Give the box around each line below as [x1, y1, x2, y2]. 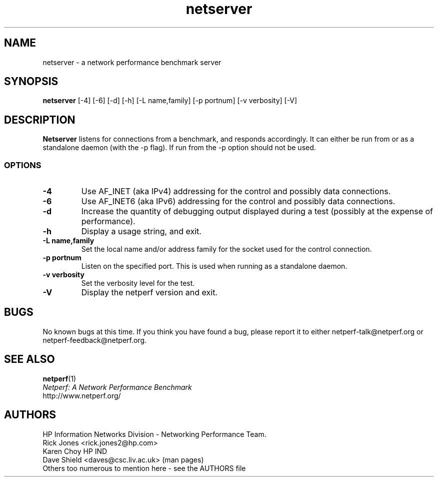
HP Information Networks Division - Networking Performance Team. [42, 429, 266, 438]
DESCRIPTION [4, 113, 75, 126]
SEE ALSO [4, 353, 55, 366]
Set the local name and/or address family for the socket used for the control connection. [81, 245, 372, 254]
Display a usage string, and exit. [81, 226, 201, 237]
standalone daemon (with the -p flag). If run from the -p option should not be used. [42, 143, 316, 152]
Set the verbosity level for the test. [81, 279, 195, 288]
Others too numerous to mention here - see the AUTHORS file [42, 463, 246, 472]
